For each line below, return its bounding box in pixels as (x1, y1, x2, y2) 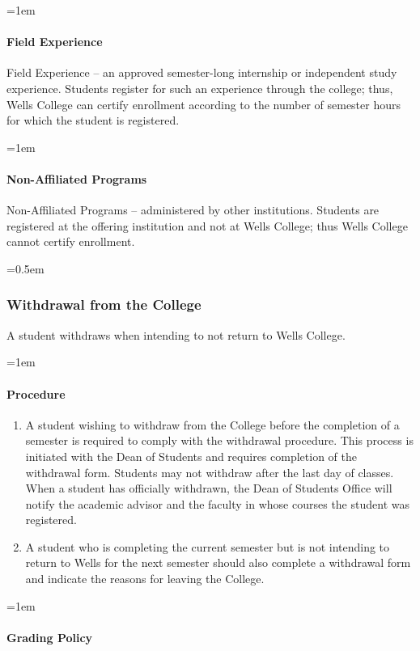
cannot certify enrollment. (6, 233, 135, 250)
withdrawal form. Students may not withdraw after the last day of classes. (25, 463, 394, 480)
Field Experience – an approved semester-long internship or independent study (6, 64, 397, 81)
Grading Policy (6, 628, 93, 645)
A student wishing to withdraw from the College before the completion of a (25, 416, 400, 433)
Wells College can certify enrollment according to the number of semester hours (6, 95, 401, 112)
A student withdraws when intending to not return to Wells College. (6, 326, 346, 343)
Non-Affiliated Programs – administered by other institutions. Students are (6, 201, 380, 218)
